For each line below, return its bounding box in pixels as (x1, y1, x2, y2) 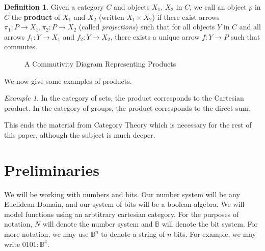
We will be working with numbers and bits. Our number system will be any (4, 189, 240, 199)
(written (98, 11, 124, 22)
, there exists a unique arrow (110, 31, 200, 42)
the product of (11, 11, 61, 22)
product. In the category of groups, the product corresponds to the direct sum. (4, 102, 250, 113)
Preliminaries (4, 159, 99, 180)
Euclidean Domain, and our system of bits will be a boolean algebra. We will (4, 199, 245, 209)
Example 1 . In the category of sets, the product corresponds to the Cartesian (4, 92, 244, 103)
